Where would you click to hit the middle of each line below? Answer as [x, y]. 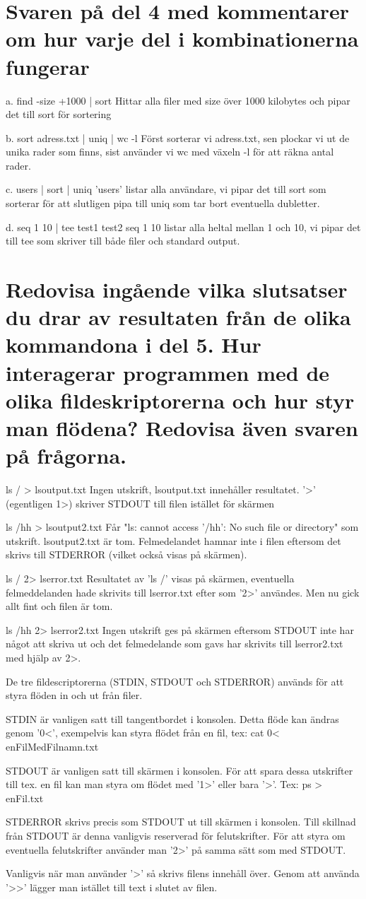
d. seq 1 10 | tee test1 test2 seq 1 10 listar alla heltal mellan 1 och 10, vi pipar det [183, 227]
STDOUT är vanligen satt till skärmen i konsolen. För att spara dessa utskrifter [179, 770]
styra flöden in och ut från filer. [74, 695]
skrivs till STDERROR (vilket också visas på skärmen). [126, 554]
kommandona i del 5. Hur [134, 345]
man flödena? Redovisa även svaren [182, 427]
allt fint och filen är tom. [59, 606]
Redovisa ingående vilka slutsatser [177, 289]
